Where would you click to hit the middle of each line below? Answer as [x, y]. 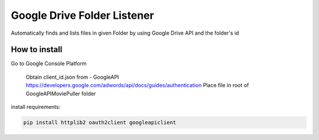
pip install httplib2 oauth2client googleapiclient [100, 123]
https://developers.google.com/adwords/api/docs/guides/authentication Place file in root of [137, 85]
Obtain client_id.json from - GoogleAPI [72, 77]
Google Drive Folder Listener [82, 15]
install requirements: [36, 107]
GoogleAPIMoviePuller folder [61, 94]
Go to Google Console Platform [49, 64]
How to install [37, 50]
